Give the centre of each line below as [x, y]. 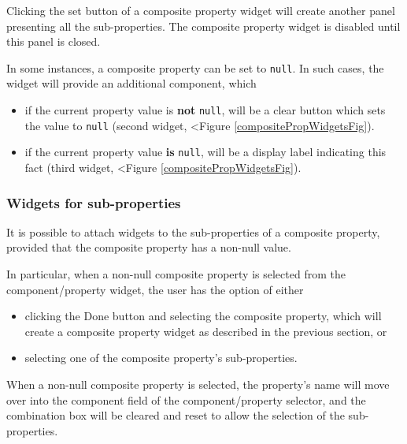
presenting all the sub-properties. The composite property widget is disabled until [203, 26]
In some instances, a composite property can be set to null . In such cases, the [195, 67]
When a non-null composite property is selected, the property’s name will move [198, 384]
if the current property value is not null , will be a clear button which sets [205, 110]
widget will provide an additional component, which [131, 83]
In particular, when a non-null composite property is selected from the [176, 274]
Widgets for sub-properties [94, 202]
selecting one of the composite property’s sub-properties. [161, 358]
